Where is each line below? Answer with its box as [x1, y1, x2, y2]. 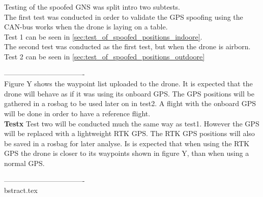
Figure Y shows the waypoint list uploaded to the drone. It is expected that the [4, 78, 253, 89]
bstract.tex [4, 185, 38, 195]
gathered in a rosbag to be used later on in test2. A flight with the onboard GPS [4, 98, 256, 109]
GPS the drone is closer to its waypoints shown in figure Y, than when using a [4, 148, 249, 158]
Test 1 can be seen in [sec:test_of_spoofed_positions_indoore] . [4, 31, 202, 42]
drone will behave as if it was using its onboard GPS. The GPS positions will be [4, 88, 254, 98]
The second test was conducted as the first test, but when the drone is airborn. [4, 41, 251, 52]
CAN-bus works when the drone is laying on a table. [4, 21, 168, 32]
